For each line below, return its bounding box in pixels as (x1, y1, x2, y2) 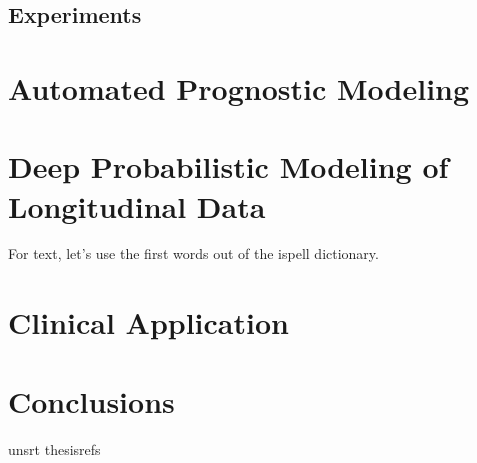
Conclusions (8, 380, 175, 421)
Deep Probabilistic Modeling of (8, 146, 449, 187)
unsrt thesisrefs (8, 438, 101, 459)
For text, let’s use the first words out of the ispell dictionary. (8, 243, 379, 264)
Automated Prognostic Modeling (8, 67, 470, 108)
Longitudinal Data (8, 185, 266, 226)
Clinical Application (8, 302, 289, 343)
